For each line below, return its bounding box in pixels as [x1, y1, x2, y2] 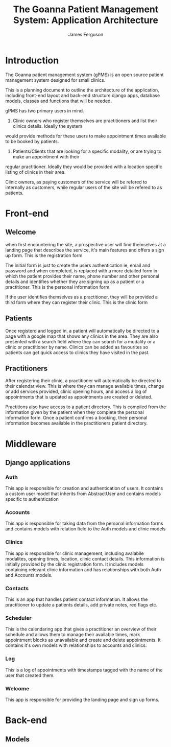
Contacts [5, 585, 29, 592]
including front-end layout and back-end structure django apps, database [5, 92, 160, 98]
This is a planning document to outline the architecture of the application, [5, 87, 159, 93]
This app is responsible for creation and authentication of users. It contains [5, 485, 163, 492]
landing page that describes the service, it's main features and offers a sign [5, 247, 164, 253]
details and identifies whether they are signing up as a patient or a [5, 278, 144, 285]
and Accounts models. [5, 572, 53, 578]
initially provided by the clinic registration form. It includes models [5, 561, 144, 567]
